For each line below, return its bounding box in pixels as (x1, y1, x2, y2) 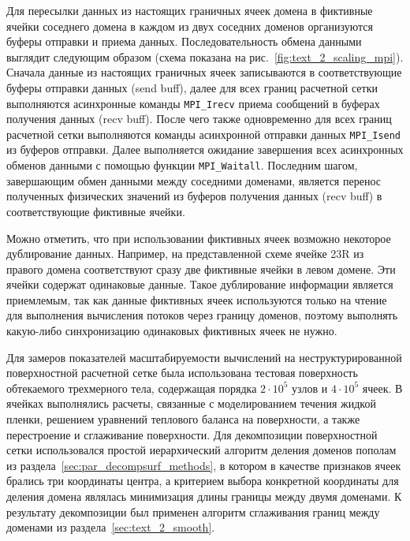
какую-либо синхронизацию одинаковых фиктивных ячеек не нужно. (6, 323, 337, 339)
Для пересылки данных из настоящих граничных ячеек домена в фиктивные (6, 2, 373, 18)
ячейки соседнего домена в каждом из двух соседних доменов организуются (6, 17, 373, 34)
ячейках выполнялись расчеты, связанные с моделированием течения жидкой (6, 395, 376, 412)
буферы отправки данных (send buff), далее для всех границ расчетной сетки (6, 79, 378, 95)
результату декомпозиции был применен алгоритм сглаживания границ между (6, 503, 380, 520)
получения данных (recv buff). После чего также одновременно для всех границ (6, 110, 392, 127)
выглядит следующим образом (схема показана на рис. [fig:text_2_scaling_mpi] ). (6, 48, 404, 65)
